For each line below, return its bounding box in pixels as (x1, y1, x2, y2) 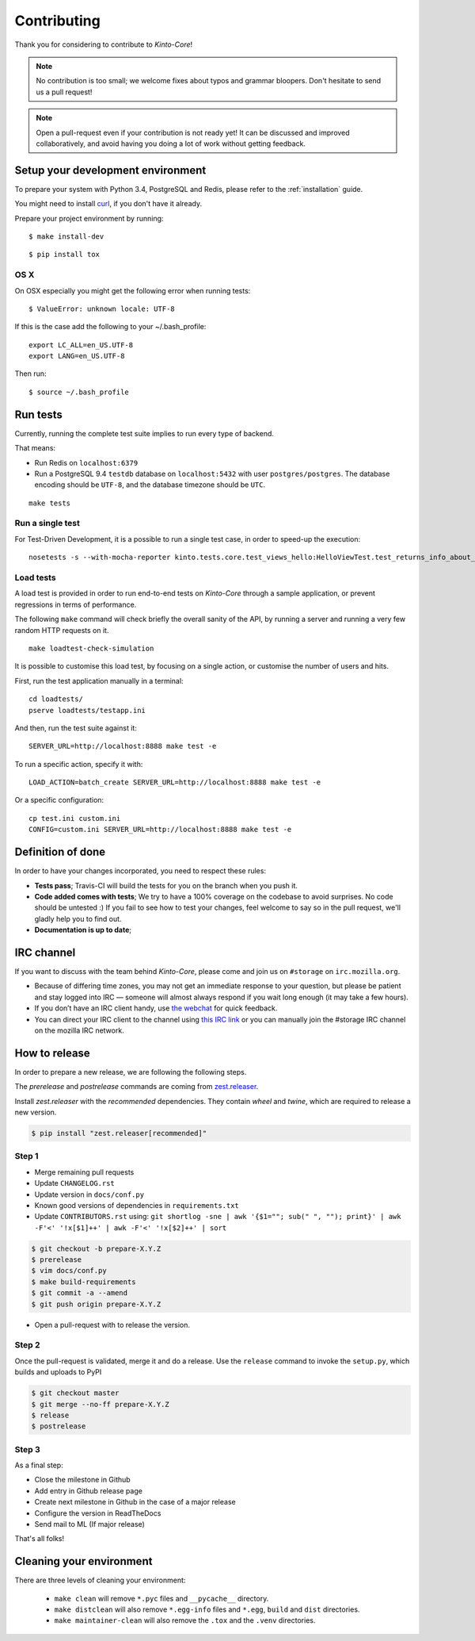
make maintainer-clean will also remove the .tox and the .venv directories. (54, 1616, 316, 1625)
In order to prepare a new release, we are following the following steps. (14, 1067, 247, 1076)
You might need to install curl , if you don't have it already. (14, 199, 202, 209)
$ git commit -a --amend (31, 1289, 128, 1298)
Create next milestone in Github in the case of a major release (34, 1497, 237, 1507)
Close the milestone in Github (34, 1475, 131, 1485)
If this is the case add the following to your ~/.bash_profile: (14, 322, 207, 332)
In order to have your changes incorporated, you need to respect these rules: (14, 866, 267, 876)
